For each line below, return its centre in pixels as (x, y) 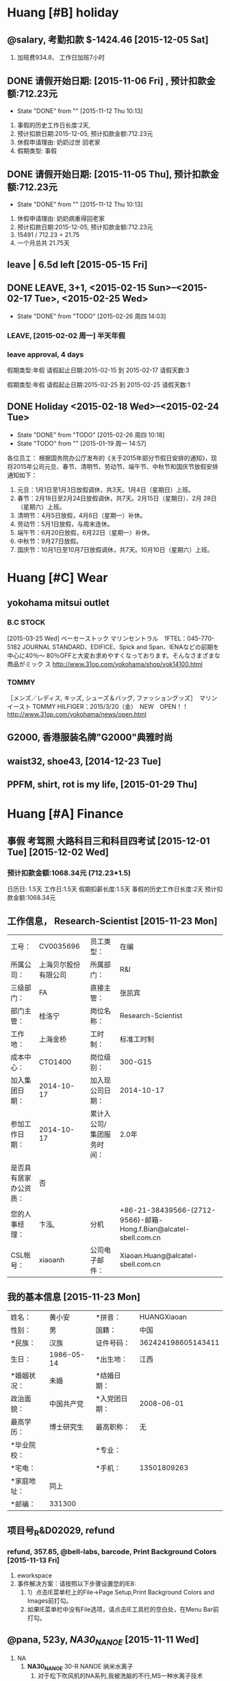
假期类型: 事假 (37, 150)
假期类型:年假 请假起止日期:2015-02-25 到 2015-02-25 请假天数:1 (99, 385)
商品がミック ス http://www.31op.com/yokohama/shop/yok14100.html (105, 664)
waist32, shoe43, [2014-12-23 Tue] (84, 761)
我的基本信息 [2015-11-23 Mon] (74, 1297)
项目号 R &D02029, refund (61, 1532)
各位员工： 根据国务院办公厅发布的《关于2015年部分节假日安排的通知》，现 (112, 458)
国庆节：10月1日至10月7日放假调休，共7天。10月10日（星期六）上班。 (115, 549)
